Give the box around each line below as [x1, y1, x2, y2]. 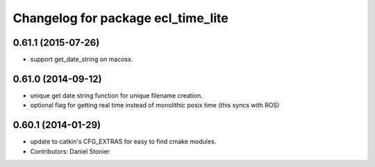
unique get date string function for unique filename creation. [30, 91, 203, 100]
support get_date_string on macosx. [30, 55, 133, 64]
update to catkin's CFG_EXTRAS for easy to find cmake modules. [30, 137, 217, 146]
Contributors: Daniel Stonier [30, 147, 110, 155]
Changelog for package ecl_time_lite [12, 10, 228, 26]
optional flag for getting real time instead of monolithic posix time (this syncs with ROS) [30, 101, 280, 109]
